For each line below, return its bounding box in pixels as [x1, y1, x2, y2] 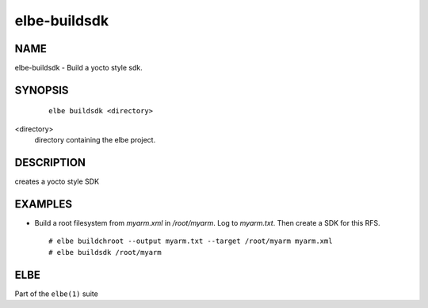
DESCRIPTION [14, 156, 86, 169]
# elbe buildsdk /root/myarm [48, 248, 162, 257]
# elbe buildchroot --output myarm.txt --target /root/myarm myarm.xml [48, 237, 333, 245]
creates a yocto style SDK [14, 177, 99, 186]
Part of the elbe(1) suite [14, 289, 98, 298]
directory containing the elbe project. [34, 135, 156, 145]
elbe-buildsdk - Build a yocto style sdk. [14, 63, 143, 73]
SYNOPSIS [14, 83, 69, 97]
